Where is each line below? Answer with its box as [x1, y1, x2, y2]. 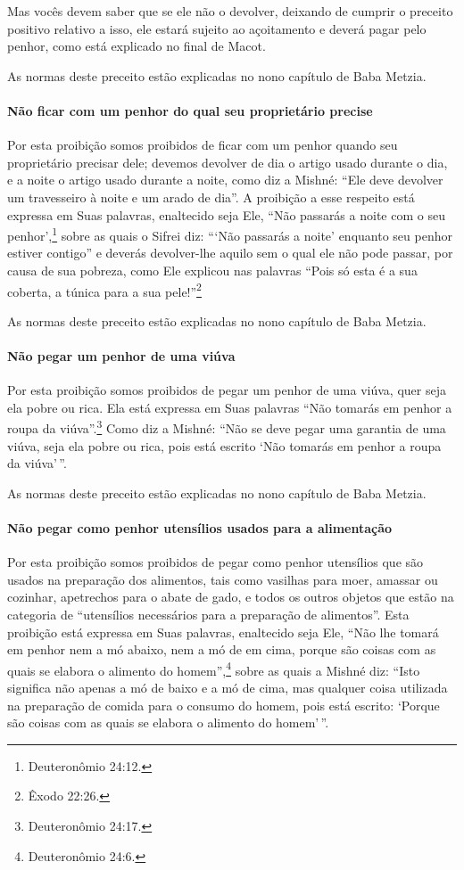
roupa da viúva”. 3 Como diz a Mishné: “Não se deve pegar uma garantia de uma [7, 416, 446, 438]
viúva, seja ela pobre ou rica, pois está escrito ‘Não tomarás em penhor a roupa [7, 436, 442, 455]
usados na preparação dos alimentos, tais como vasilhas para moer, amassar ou [7, 570, 438, 588]
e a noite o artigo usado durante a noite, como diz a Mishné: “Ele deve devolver [7, 170, 443, 189]
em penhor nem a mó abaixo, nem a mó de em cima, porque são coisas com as [7, 640, 436, 659]
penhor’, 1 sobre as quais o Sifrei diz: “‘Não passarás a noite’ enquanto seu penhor [7, 224, 452, 244]
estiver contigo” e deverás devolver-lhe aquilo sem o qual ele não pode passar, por [7, 243, 453, 262]
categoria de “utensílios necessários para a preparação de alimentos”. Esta [7, 605, 410, 624]
